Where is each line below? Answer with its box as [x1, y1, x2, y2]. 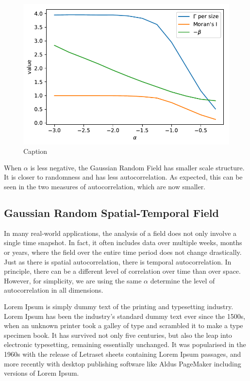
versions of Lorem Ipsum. [4, 368, 79, 378]
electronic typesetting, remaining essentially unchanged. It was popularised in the [4, 339, 246, 349]
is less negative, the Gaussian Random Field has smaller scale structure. [30, 162, 245, 172]
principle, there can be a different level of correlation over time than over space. [4, 266, 241, 276]
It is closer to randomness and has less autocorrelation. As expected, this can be [4, 172, 243, 182]
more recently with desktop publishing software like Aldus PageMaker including [4, 358, 241, 368]
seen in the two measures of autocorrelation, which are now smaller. [4, 182, 206, 191]
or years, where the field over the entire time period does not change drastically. [4, 247, 242, 257]
